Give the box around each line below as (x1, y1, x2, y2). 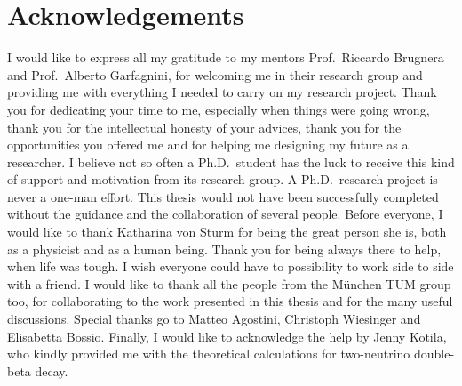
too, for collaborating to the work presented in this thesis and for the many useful (7, 292, 453, 310)
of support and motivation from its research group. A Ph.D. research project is (7, 170, 438, 189)
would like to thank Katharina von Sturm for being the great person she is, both (7, 222, 447, 241)
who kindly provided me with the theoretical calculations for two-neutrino (7, 344, 410, 363)
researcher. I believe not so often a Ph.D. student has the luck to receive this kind (7, 152, 455, 171)
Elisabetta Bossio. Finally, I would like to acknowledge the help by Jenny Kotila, (7, 326, 447, 345)
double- (413, 344, 455, 363)
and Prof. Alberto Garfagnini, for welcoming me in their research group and (7, 65, 423, 84)
